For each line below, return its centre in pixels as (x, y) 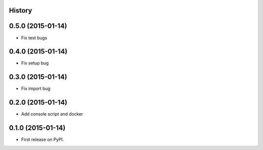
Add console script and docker (52, 114)
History (21, 10)
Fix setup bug (35, 63)
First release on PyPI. (43, 140)
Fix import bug (36, 89)
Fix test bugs (34, 38)
